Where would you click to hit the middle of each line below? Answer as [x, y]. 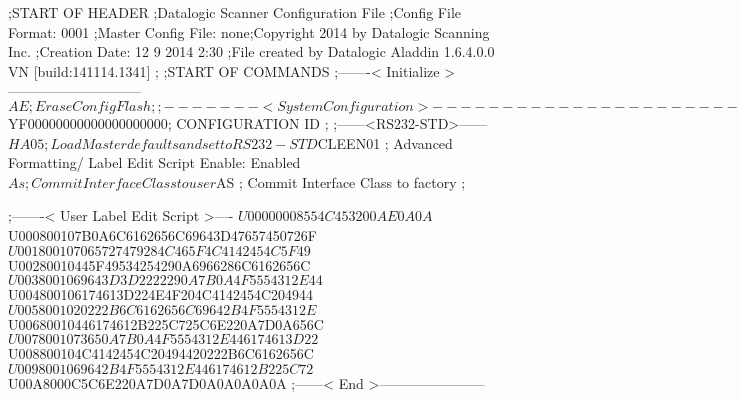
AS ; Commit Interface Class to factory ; [341, 181]
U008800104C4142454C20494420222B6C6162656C [161, 353]
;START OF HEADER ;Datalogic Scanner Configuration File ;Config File [234, 12]
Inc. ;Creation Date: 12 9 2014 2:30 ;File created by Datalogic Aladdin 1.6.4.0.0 [251, 51]
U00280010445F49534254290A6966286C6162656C [159, 264]
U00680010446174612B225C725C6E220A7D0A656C [166, 323]
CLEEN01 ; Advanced [385, 142]
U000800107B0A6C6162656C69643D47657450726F [162, 234]
